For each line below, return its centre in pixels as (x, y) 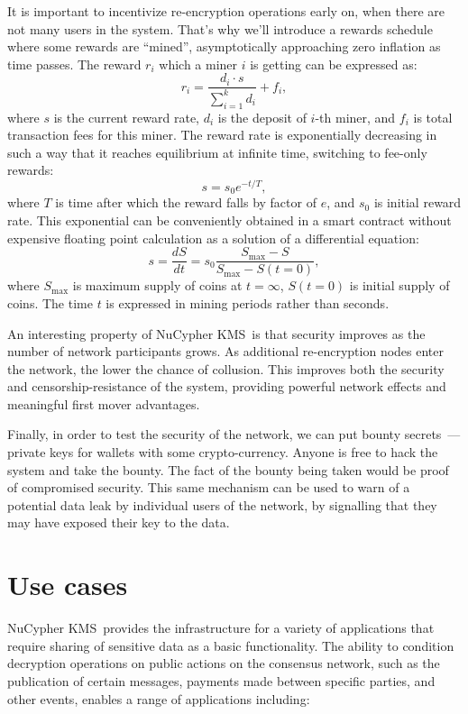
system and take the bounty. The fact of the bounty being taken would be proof (228, 469)
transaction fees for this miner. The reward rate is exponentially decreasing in (222, 135)
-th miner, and (355, 117)
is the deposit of (262, 117)
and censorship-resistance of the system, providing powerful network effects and (227, 386)
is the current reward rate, (126, 117)
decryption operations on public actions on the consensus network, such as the (224, 663)
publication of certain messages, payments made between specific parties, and (221, 680)
